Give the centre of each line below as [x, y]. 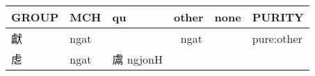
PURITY [278, 17]
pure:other [277, 38]
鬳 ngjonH [137, 59]
